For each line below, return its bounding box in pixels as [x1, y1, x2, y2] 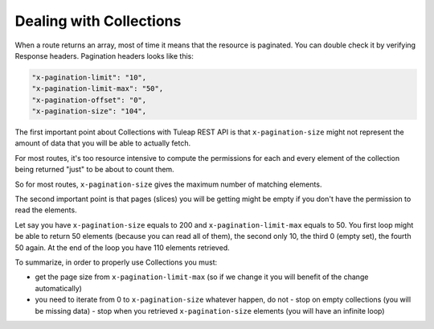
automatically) [35, 283, 82, 293]
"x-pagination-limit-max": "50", [31, 84, 164, 93]
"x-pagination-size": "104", [31, 107, 147, 116]
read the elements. [14, 205, 77, 215]
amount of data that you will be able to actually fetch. [14, 138, 191, 148]
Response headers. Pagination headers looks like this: [14, 51, 194, 60]
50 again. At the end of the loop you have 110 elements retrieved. [14, 242, 230, 253]
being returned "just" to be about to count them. [14, 165, 174, 175]
